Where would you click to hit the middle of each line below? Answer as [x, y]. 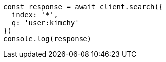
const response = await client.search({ [83, 7]
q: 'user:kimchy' [45, 23]
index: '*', [35, 15]
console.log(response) [48, 39]
